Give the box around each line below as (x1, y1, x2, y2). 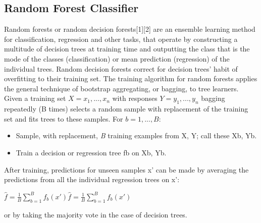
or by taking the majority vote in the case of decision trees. (4, 209, 187, 219)
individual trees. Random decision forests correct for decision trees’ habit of (4, 63, 238, 74)
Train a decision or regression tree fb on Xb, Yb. (16, 147, 167, 157)
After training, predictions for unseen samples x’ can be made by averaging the (4, 164, 249, 175)
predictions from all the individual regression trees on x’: (4, 174, 180, 185)
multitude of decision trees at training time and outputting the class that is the (4, 43, 250, 54)
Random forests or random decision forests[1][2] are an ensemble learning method (4, 24, 255, 34)
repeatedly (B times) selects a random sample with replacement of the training (4, 103, 248, 114)
